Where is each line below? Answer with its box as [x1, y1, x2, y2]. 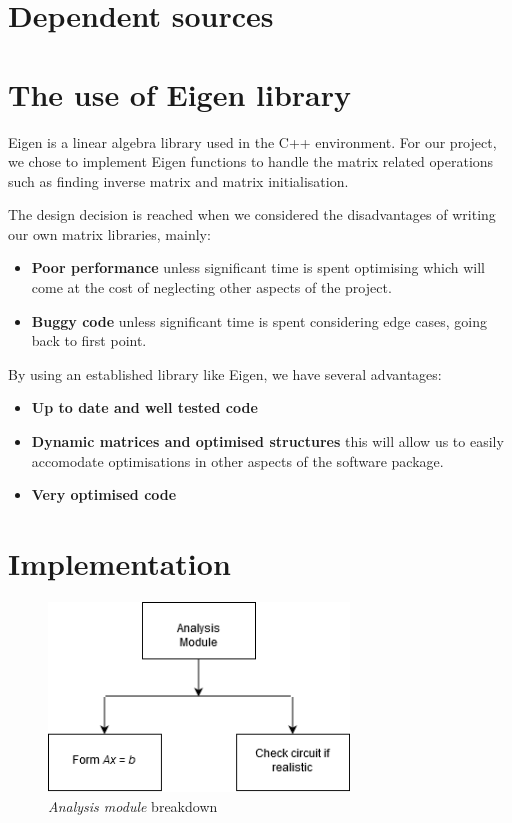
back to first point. [31, 330, 147, 351]
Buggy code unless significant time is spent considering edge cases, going [31, 310, 487, 331]
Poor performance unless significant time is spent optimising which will [31, 257, 485, 278]
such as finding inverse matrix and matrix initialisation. [8, 170, 349, 191]
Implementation [8, 543, 231, 583]
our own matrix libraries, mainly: [8, 223, 211, 244]
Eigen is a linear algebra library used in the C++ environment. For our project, [8, 131, 497, 152]
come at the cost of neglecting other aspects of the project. [31, 277, 392, 298]
